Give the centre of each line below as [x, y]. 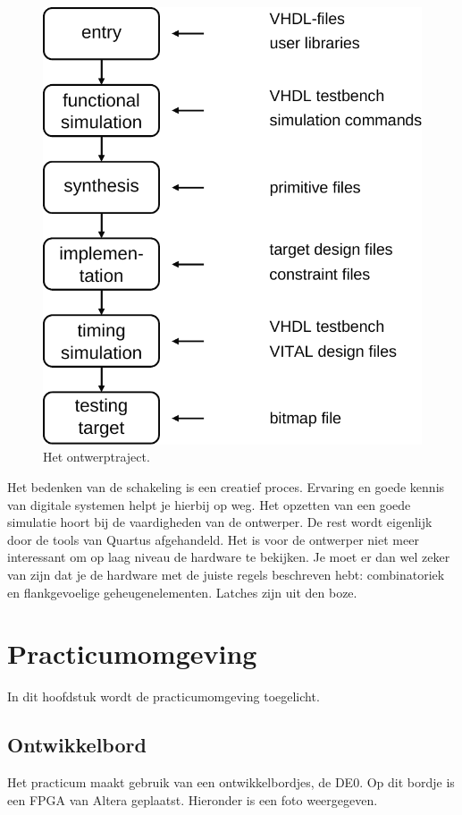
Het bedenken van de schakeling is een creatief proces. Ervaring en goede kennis [226, 487]
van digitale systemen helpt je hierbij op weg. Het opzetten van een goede [209, 504]
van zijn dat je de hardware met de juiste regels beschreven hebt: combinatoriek [226, 575]
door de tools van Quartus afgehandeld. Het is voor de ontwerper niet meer [213, 539]
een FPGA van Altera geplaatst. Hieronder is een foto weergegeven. [193, 799]
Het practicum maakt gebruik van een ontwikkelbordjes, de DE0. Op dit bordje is [231, 782]
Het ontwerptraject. [97, 457]
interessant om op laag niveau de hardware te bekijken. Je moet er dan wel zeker [229, 557]
